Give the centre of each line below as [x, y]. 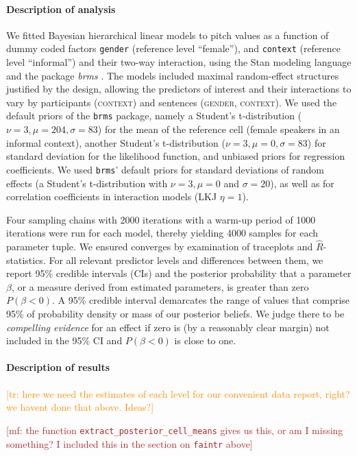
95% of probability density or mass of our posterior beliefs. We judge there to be [175, 314]
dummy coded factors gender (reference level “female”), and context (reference [174, 48]
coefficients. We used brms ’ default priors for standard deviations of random [165, 169]
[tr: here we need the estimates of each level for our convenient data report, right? [178, 393]
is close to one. [205, 340]
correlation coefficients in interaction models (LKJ [112, 196]
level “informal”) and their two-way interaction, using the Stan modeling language [179, 62]
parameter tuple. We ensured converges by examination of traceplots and [160, 247]
